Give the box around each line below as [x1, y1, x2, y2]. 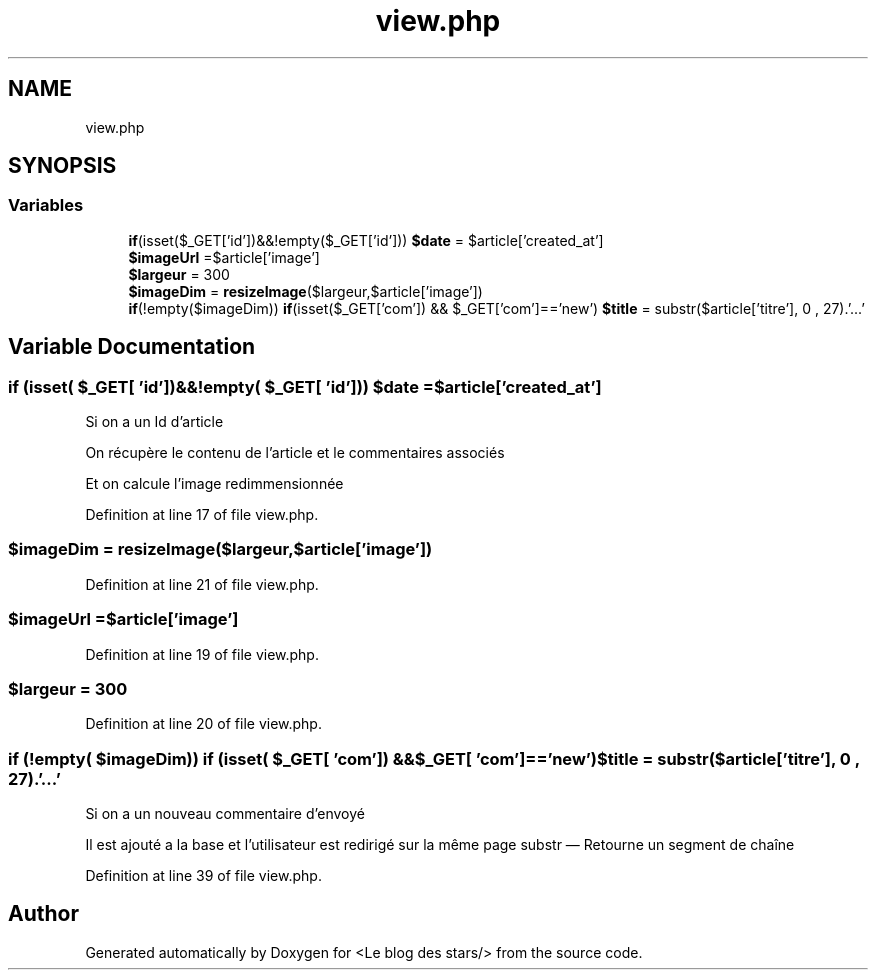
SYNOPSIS [8, 153, 117, 179]
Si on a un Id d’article [85, 413, 224, 431]
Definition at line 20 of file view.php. [85, 715, 322, 733]
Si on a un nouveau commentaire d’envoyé [85, 805, 365, 823]
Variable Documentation [8, 334, 256, 360]
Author [8, 901, 79, 927]
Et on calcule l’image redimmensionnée [85, 475, 344, 493]
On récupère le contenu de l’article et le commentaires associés [85, 444, 505, 462]
